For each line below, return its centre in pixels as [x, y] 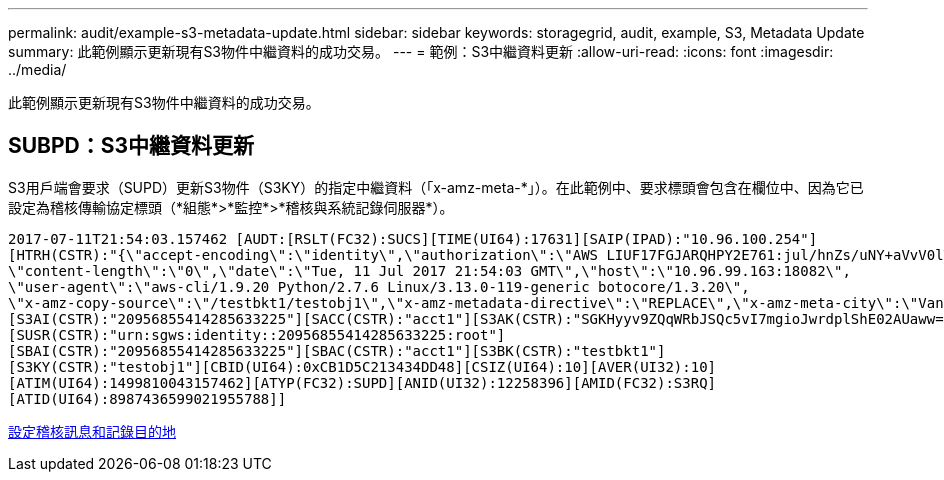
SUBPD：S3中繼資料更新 [131, 146]
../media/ [37, 69]
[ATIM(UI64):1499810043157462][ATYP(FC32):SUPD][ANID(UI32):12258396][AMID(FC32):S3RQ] [362, 382]
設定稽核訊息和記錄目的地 [92, 431]
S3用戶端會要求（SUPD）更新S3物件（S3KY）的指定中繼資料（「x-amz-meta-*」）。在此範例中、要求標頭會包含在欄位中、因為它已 [436, 187]
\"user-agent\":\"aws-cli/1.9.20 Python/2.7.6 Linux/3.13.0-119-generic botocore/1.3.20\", [379, 286]
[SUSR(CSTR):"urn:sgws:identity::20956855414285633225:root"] [257, 334]
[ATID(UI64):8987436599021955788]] [147, 398]
